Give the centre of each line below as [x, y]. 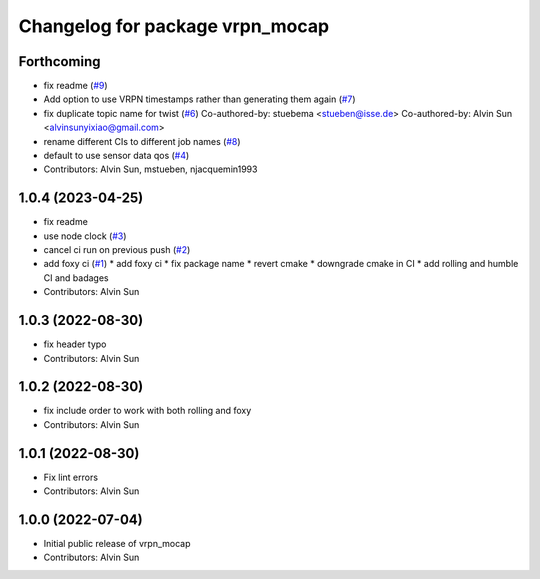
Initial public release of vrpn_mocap [117, 544]
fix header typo [75, 344]
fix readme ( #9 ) [76, 86]
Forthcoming [59, 61]
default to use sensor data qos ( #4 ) [116, 156]
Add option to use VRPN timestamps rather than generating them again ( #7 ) [199, 99]
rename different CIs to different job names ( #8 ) [142, 141]
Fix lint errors [71, 477]
